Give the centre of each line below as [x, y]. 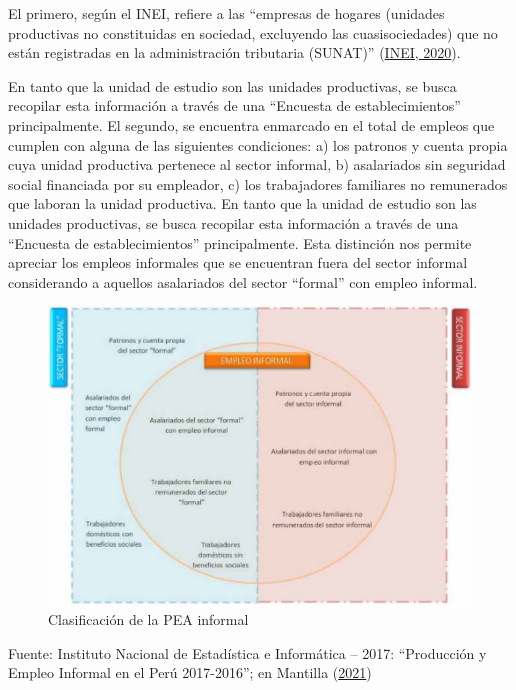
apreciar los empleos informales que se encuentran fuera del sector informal [238, 262]
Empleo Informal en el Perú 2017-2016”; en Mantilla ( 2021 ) [190, 672]
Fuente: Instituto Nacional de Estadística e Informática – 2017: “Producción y [247, 652]
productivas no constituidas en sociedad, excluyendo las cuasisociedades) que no [253, 32]
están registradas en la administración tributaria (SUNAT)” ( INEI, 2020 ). [234, 52]
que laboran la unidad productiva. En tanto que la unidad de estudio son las [242, 203]
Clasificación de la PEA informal [148, 619]
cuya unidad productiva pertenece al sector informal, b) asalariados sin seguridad [257, 164]
